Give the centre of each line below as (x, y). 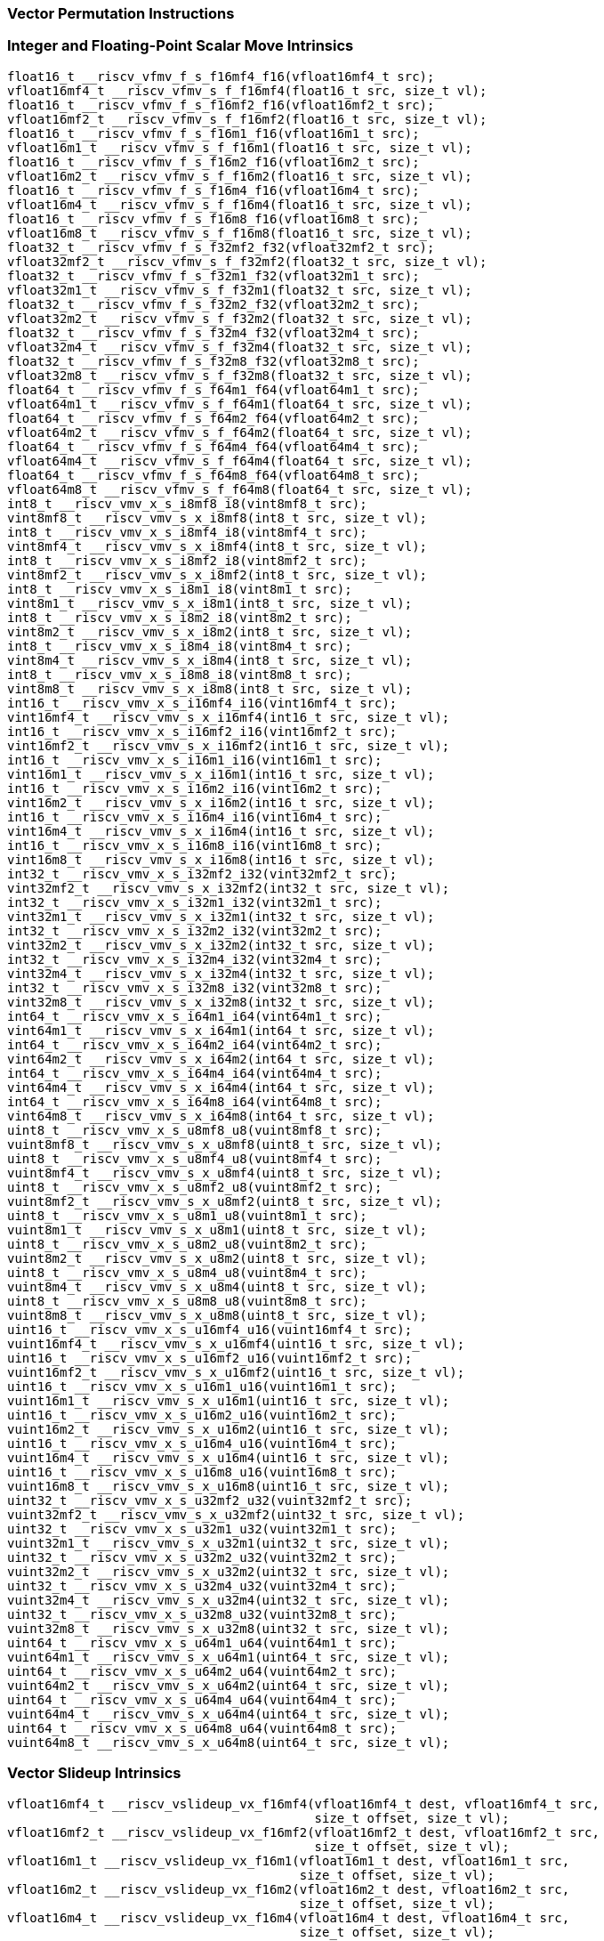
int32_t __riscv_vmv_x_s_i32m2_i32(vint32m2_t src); (195, 930)
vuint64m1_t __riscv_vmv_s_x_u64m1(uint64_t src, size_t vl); (229, 1657)
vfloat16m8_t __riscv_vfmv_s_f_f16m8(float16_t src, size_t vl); (240, 233)
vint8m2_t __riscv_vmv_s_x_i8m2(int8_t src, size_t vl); (210, 631)
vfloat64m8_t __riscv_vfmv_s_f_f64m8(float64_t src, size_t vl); (240, 489)
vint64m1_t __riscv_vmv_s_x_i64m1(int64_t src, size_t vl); (221, 1030)
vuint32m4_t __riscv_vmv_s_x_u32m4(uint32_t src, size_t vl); (229, 1600)
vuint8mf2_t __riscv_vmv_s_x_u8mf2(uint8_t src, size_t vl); (225, 1201)
